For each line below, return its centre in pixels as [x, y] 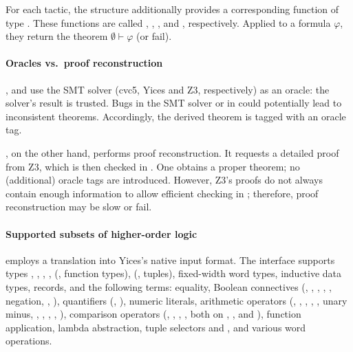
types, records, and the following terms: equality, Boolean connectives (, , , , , [169, 286]
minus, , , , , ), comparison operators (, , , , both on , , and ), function [153, 314]
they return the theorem [57, 36]
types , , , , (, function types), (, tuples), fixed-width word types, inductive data [174, 273]
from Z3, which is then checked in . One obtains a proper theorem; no [153, 166]
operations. [29, 341]
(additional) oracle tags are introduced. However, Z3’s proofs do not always [164, 180]
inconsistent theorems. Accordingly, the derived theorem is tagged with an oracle [176, 116]
